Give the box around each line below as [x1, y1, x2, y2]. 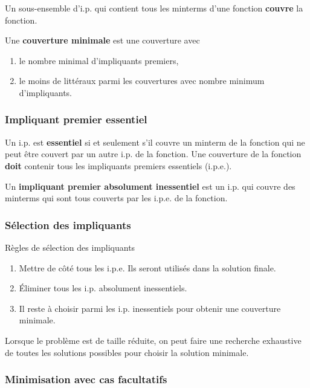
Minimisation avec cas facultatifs [5, 372, 167, 387]
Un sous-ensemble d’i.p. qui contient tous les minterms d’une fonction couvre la [5, 2, 303, 14]
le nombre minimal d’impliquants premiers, [19, 54, 179, 66]
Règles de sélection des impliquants [5, 241, 135, 253]
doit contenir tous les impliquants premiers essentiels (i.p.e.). [5, 159, 232, 172]
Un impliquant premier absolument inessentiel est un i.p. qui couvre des [5, 179, 295, 192]
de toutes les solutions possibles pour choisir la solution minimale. [5, 346, 249, 358]
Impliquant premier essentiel [5, 112, 147, 127]
